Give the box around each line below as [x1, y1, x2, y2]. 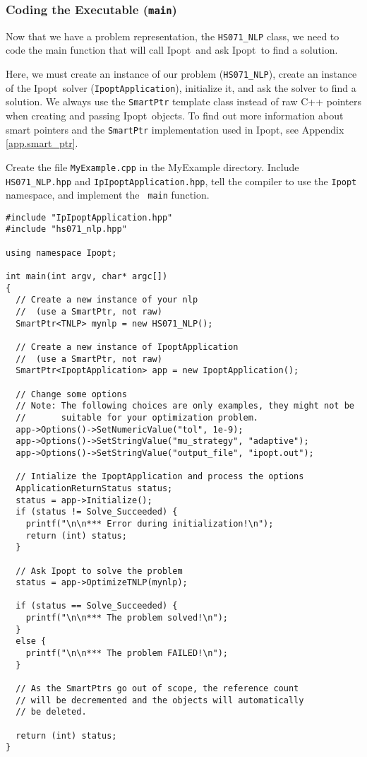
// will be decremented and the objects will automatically [16, 695, 304, 705]
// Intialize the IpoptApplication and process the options [16, 471, 304, 482]
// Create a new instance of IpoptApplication [16, 342, 239, 353]
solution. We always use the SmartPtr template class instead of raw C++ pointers [6, 94, 361, 109]
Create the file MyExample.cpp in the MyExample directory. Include [6, 159, 299, 174]
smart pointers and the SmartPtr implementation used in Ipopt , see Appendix [6, 122, 344, 136]
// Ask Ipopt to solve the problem [16, 565, 183, 576]
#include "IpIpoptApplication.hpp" [6, 212, 173, 223]
